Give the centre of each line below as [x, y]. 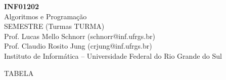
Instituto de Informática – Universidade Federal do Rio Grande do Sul [113, 55]
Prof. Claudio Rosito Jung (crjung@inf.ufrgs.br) [78, 46]
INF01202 [22, 6]
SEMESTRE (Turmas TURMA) [54, 26]
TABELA [19, 73]
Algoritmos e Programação [46, 16]
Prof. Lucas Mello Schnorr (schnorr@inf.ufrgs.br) [80, 36]
